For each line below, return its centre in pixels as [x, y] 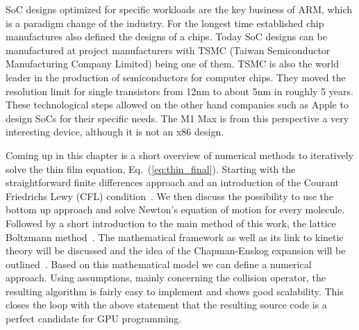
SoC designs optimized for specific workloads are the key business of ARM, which [179, 9]
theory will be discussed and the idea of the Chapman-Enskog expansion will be [176, 250]
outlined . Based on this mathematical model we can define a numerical [159, 264]
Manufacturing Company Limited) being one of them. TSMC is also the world [172, 64]
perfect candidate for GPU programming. [94, 319]
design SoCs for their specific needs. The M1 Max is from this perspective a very [177, 118]
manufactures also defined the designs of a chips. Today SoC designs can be [166, 36]
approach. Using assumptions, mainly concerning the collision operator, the [166, 278]
